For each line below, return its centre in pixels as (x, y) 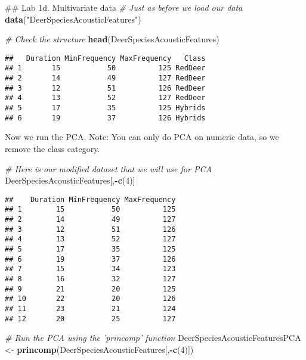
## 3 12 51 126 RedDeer (105, 88)
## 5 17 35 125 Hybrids (105, 108)
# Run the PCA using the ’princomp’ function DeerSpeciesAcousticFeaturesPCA (153, 338)
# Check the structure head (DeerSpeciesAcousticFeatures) (112, 39)
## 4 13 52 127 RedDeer (105, 98)
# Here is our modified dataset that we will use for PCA (108, 168)
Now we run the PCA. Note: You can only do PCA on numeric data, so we (142, 137)
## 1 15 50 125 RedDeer (105, 68)
